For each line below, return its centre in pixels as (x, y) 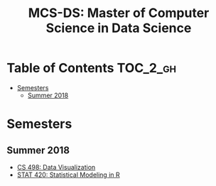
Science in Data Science (119, 28)
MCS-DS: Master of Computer (119, 13)
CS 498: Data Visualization (56, 167)
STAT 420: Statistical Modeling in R (68, 175)
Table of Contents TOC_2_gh (92, 68)
